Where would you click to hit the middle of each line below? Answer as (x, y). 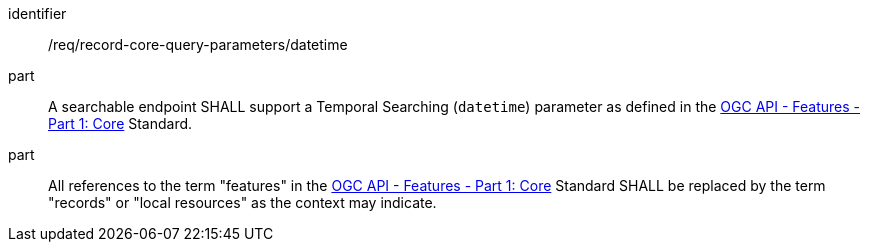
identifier (37, 13)
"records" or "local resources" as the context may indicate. (242, 202)
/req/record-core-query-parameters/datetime (198, 44)
